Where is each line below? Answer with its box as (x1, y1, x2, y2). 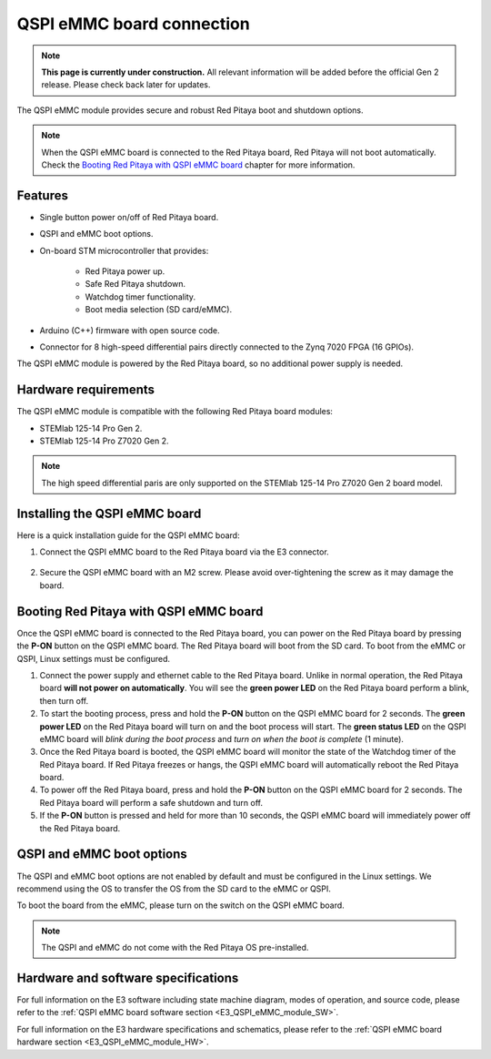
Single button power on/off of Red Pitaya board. (39, 211, 219, 222)
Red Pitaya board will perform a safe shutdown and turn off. (39, 797, 264, 808)
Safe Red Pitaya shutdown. (85, 279, 186, 290)
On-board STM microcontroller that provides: (39, 245, 209, 256)
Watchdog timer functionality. (85, 291, 195, 302)
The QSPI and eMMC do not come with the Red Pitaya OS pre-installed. (41, 942, 309, 953)
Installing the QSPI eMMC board (16, 505, 202, 521)
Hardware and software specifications (16, 970, 239, 985)
